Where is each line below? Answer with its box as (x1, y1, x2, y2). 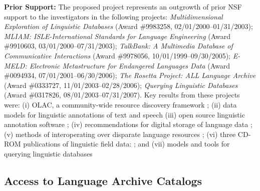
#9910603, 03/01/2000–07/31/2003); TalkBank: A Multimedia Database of (4, 40, 233, 51)
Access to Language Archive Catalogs (4, 172, 202, 188)
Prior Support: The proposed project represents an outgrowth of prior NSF (4, 1, 242, 11)
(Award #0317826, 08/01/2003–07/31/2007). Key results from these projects (4, 89, 240, 100)
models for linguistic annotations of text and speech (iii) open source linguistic (4, 109, 245, 119)
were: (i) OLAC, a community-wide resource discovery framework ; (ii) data (4, 99, 237, 109)
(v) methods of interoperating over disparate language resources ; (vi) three (4, 128, 236, 139)
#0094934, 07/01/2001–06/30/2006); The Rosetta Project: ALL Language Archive (4, 70, 256, 80)
